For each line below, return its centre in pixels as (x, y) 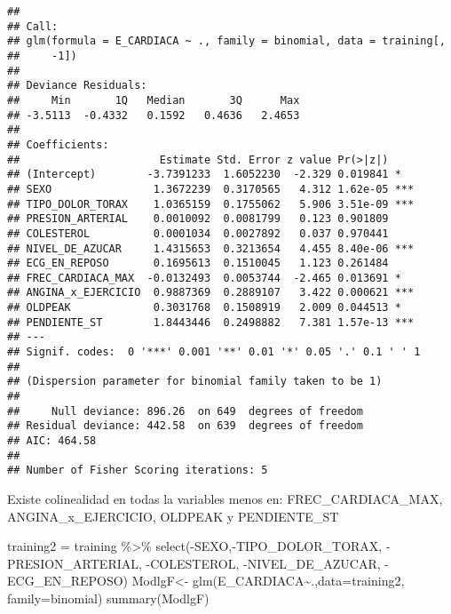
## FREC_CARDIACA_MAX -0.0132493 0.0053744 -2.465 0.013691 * (204, 278)
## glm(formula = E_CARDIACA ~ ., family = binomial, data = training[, (226, 41)
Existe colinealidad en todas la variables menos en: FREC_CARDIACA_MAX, (225, 498)
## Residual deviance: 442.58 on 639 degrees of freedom (185, 426)
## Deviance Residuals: (77, 86)
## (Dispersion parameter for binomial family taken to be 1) (195, 382)
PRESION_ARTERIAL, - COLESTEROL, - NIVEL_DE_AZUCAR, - (198, 563)
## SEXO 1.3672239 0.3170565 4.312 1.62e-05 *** (211, 189)
